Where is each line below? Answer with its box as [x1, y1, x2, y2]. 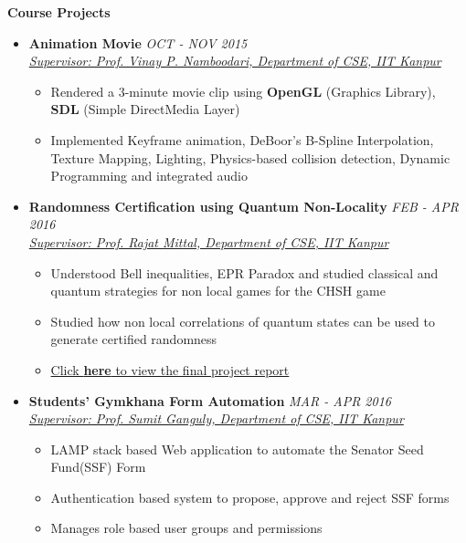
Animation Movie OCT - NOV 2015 [28, 33, 248, 52]
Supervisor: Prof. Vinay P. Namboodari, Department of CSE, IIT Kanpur [28, 51, 441, 70]
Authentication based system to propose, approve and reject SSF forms [50, 487, 450, 506]
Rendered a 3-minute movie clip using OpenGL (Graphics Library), [50, 81, 436, 100]
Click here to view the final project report [50, 360, 290, 379]
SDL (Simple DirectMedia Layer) [50, 99, 240, 119]
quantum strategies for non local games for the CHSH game [50, 281, 386, 300]
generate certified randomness [50, 329, 217, 349]
